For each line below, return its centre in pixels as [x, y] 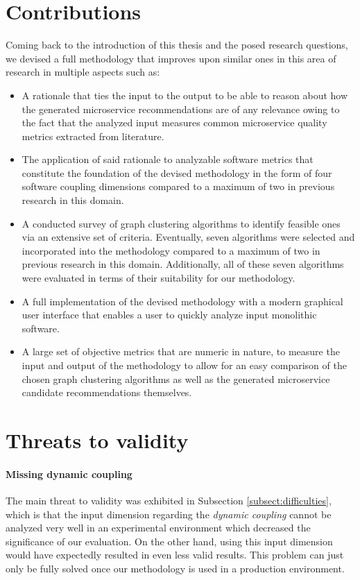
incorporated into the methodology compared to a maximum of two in [171, 250]
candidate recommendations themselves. [107, 392]
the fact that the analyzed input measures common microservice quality [174, 122]
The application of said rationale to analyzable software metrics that [168, 159]
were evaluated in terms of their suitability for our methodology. [158, 278]
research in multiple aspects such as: [83, 72]
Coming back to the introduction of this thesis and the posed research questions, [177, 45]
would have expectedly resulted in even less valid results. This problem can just [175, 555]
